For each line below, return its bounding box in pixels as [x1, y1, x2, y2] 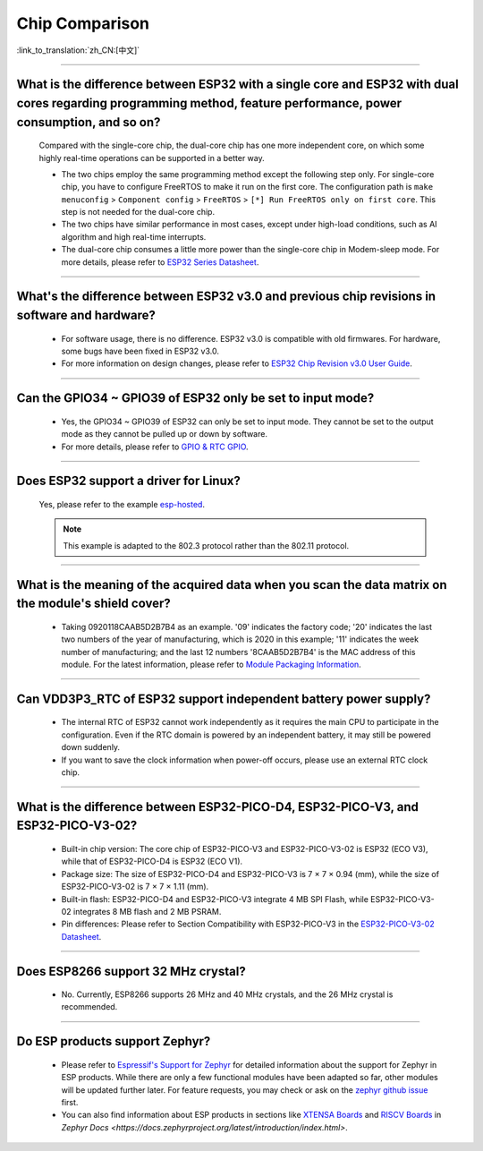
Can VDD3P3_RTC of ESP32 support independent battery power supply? [16, 691, 431, 706]
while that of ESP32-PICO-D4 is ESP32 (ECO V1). [61, 856, 243, 867]
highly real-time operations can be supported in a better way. [38, 152, 265, 163]
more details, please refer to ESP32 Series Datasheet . [61, 256, 259, 268]
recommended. [61, 1002, 118, 1012]
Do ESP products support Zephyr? [16, 1034, 211, 1049]
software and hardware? [16, 308, 157, 323]
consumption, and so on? [16, 115, 161, 130]
